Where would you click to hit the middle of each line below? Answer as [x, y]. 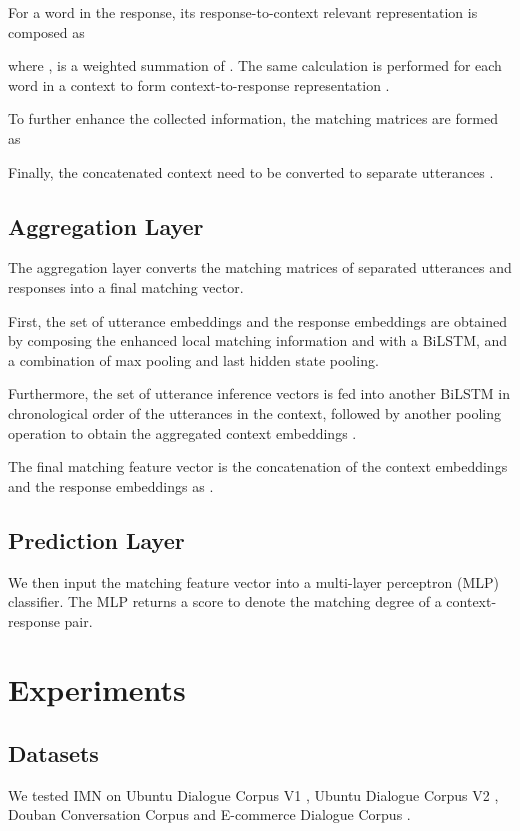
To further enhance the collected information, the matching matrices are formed [253, 118]
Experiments [97, 689]
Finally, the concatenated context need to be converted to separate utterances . [251, 171]
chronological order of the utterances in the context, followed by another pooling [255, 412]
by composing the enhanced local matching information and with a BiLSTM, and [258, 340]
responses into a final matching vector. [126, 286]
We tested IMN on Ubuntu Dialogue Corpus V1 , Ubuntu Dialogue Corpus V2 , [253, 794]
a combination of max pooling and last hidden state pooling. [193, 359]
